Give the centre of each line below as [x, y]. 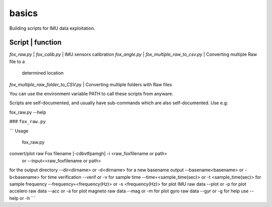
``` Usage [19, 130]
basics [23, 13]
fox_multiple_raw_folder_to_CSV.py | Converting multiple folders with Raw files [91, 84]
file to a [17, 61]
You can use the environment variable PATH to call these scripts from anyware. [91, 94]
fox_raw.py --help [28, 112]
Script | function [36, 43]
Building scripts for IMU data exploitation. [52, 28]
